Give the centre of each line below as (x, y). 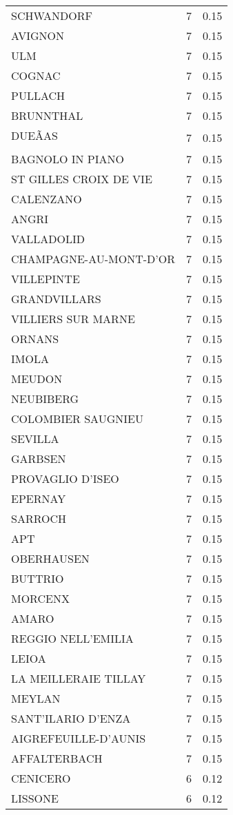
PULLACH (38, 95)
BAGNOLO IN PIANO (68, 159)
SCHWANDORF (52, 16)
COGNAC (36, 75)
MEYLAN (36, 698)
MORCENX (40, 598)
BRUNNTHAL (47, 115)
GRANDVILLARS (56, 299)
